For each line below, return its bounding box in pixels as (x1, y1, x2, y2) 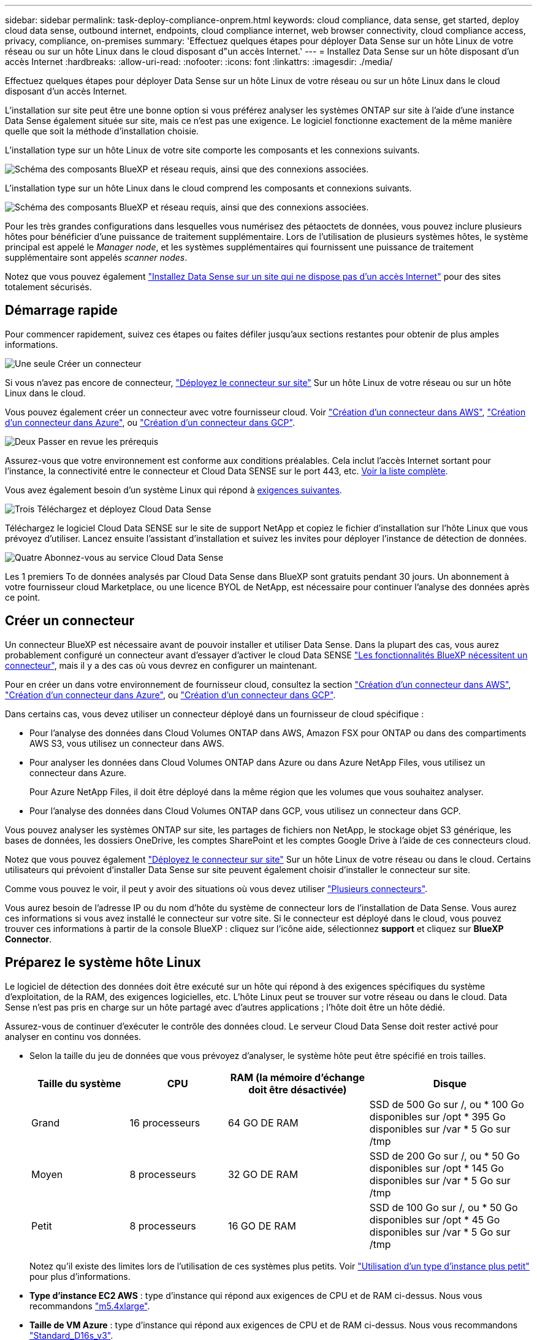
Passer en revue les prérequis (38, 436, 159, 447)
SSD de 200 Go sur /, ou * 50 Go (369, 1149, 520, 1162)
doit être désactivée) (248, 1083, 347, 1096)
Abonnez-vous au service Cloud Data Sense (44, 552, 224, 563)
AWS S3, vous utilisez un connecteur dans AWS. (29, 737, 224, 749)
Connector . (5, 933, 52, 944)
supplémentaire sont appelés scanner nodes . (5, 252, 188, 263)
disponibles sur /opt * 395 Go (369, 1110, 506, 1123)
